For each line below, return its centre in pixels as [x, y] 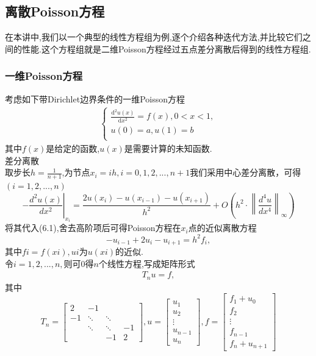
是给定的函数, [73, 148]
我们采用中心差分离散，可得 [246, 172]
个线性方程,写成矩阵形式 [147, 263]
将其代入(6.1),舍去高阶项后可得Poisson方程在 [93, 228]
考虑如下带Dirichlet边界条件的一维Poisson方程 [95, 98]
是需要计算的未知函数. [168, 148]
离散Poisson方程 [55, 11]
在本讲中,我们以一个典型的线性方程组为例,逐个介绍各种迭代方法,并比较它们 [154, 37]
